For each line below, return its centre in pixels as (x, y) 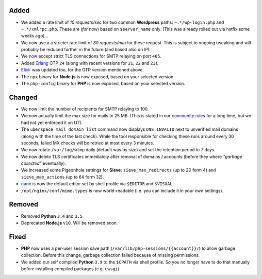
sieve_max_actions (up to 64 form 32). (63, 177)
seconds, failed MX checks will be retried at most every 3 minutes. (88, 143)
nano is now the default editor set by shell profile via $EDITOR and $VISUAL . (98, 184)
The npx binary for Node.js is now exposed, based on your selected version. (98, 77)
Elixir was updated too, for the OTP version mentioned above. (82, 70)
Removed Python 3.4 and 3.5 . (52, 216)
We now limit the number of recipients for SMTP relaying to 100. (85, 109)
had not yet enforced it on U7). (52, 122)
